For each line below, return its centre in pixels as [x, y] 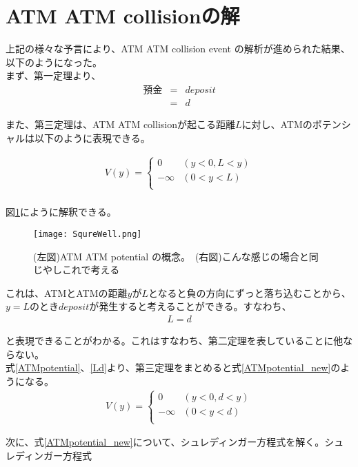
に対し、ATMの [277, 124]
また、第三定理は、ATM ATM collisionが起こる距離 [120, 124]
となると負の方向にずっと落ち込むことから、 [250, 292]
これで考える [91, 270]
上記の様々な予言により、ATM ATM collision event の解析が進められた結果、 [178, 49]
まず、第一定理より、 [53, 75]
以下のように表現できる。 [92, 137]
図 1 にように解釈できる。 [61, 212]
